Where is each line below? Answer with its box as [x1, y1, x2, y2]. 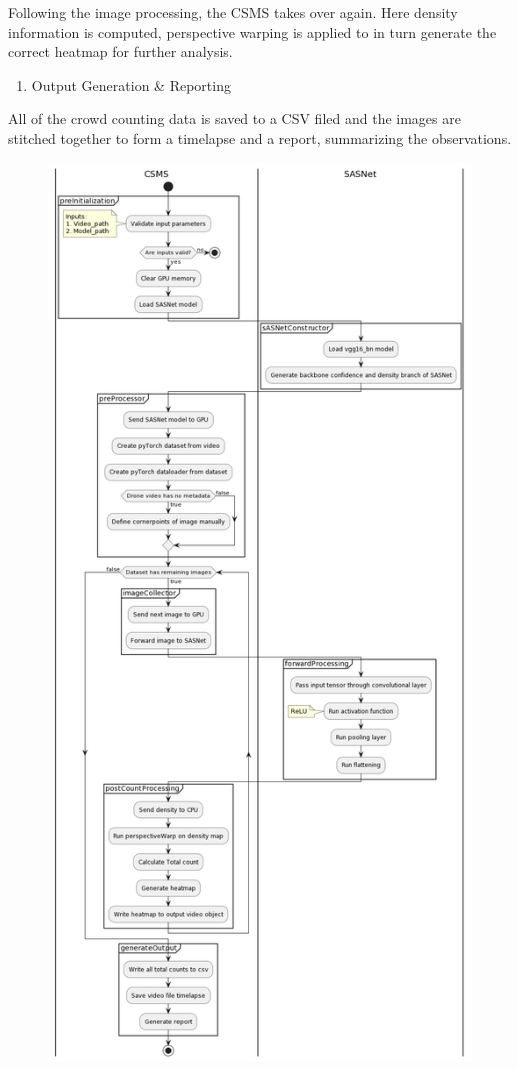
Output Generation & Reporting [31, 74, 231, 95]
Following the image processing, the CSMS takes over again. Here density [8, 2, 458, 22]
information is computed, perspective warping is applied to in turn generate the [8, 21, 497, 42]
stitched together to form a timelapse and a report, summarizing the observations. [8, 127, 512, 148]
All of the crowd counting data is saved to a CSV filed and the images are [8, 108, 461, 129]
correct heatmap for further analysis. [8, 41, 233, 62]
